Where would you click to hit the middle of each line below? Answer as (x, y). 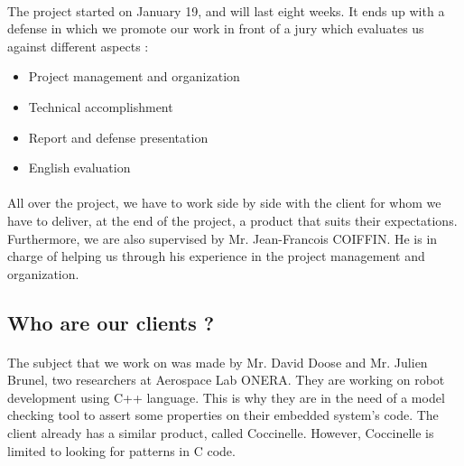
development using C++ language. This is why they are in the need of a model (226, 397)
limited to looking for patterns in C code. (121, 450)
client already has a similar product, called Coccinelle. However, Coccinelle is (221, 433)
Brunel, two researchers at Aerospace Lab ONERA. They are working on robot (226, 380)
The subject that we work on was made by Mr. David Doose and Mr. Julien (218, 362)
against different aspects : (78, 46)
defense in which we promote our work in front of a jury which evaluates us (216, 28)
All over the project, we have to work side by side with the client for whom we (224, 203)
